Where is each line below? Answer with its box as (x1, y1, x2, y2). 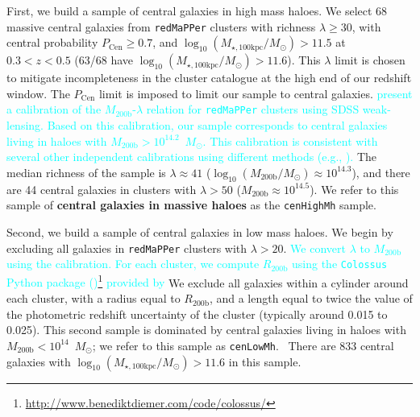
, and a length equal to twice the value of (209, 290, 413, 307)
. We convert (283, 239, 346, 256)
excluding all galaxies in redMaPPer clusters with (6, 239, 247, 256)
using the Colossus (292, 255, 388, 272)
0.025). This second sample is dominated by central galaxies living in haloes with (6, 321, 406, 338)
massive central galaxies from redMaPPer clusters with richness (6, 18, 316, 35)
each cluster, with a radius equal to (6, 290, 181, 307)
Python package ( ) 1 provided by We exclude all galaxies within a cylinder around (6, 271, 409, 291)
